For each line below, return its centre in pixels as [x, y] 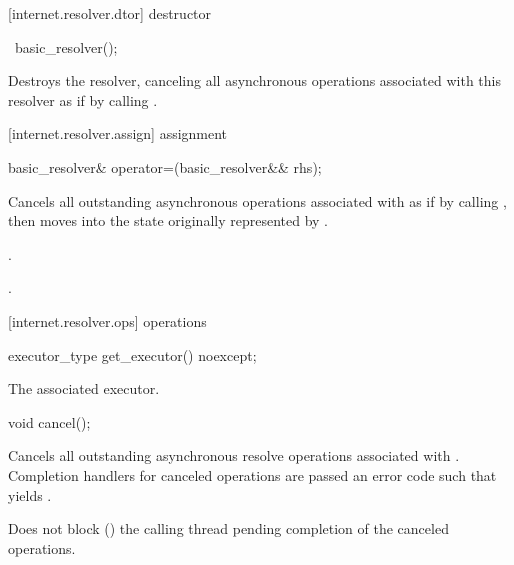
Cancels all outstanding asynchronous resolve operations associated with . [234, 455]
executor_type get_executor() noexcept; [132, 354]
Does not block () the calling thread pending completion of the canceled [228, 528]
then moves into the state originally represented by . [168, 220]
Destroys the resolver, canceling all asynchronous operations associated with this [255, 80]
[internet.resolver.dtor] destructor [110, 13]
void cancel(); [49, 421]
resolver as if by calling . [83, 99]
